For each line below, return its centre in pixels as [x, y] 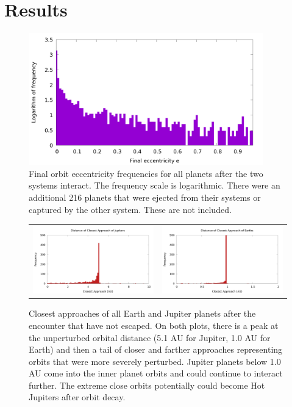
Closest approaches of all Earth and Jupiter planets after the [142, 313]
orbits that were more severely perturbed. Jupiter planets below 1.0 [155, 361]
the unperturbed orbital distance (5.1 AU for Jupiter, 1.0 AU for [150, 337]
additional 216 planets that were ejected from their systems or [145, 197]
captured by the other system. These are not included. [130, 209]
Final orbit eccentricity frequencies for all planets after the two [146, 173]
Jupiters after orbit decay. [77, 397]
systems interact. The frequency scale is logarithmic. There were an [155, 185]
